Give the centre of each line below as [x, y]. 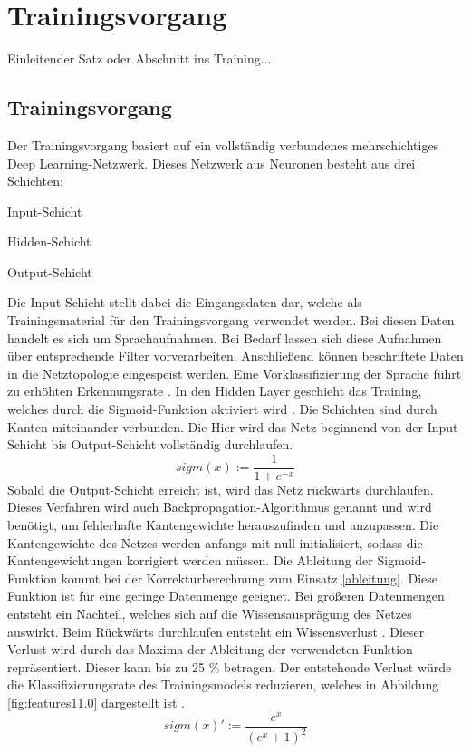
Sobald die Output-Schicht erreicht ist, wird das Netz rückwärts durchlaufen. [221, 489]
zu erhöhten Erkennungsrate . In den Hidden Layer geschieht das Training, [215, 391]
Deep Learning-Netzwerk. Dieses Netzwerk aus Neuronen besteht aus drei [211, 163]
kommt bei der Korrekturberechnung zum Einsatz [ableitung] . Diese [250, 578]
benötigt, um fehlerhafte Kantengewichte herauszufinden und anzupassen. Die [223, 525]
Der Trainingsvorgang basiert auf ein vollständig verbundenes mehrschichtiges [223, 145]
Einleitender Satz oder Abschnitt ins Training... [139, 58]
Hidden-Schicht [49, 241]
